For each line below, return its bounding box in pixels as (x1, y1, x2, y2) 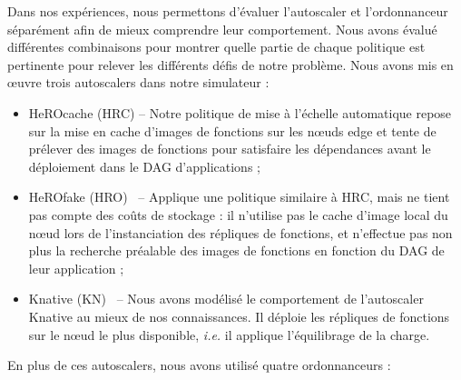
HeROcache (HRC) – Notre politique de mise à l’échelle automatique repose (28, 103, 452, 122)
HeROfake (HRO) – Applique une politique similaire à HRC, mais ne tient (28, 187, 450, 206)
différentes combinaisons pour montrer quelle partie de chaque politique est (7, 37, 426, 56)
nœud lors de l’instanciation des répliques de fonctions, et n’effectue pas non (28, 223, 453, 242)
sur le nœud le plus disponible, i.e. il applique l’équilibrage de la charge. (28, 325, 430, 344)
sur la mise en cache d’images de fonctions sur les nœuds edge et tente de (28, 121, 436, 140)
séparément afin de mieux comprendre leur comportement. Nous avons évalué (7, 19, 437, 38)
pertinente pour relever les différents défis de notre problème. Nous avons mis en (7, 55, 454, 74)
